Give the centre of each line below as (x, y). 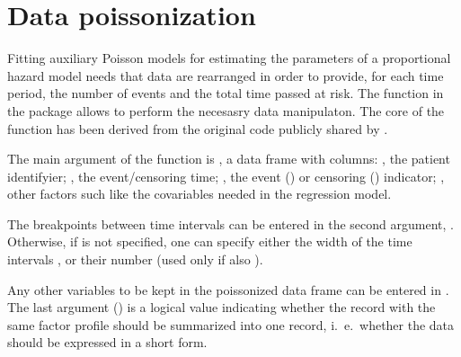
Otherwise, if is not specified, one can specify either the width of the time (210, 241)
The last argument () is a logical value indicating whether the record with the (222, 307)
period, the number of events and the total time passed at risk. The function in (226, 93)
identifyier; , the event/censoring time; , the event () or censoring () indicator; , (226, 176)
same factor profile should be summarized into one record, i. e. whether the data (231, 324)
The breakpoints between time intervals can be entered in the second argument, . (230, 223)
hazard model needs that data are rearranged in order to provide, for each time (226, 75)
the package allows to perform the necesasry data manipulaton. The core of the (226, 110)
